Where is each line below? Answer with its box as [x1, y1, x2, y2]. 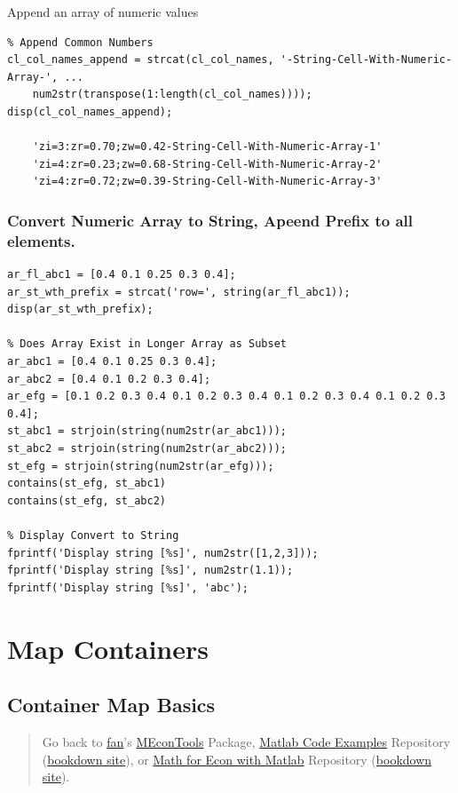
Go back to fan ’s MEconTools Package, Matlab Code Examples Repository [42, 732, 451, 750]
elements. [7, 229, 75, 251]
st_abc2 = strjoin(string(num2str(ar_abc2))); [7, 442, 287, 456]
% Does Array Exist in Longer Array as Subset [7, 337, 287, 351]
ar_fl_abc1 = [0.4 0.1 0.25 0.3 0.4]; [7, 268, 236, 282]
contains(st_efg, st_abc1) [7, 477, 166, 490]
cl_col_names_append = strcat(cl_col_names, [7, 53, 274, 67]
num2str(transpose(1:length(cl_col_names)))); [32, 88, 312, 101]
